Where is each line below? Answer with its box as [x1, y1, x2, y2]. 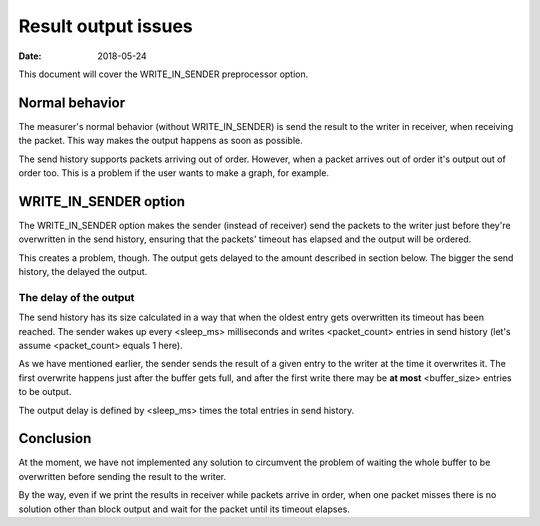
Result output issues [18, 15, 194, 37]
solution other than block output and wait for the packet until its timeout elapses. [18, 503, 350, 515]
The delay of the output [18, 290, 135, 304]
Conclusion [18, 430, 92, 447]
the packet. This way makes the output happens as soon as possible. [18, 135, 304, 147]
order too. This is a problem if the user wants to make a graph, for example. [18, 167, 330, 179]
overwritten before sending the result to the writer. [18, 470, 227, 482]
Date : [18, 50, 42, 62]
